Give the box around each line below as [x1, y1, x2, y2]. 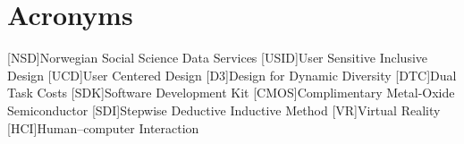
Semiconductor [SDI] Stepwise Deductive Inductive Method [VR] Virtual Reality [7, 100, 441, 119]
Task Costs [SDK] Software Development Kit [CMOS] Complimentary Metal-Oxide [7, 83, 455, 102]
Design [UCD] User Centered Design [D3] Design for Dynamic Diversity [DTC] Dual [7, 65, 457, 84]
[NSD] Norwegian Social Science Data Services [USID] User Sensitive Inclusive [7, 48, 428, 67]
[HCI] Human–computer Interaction [7, 118, 199, 137]
